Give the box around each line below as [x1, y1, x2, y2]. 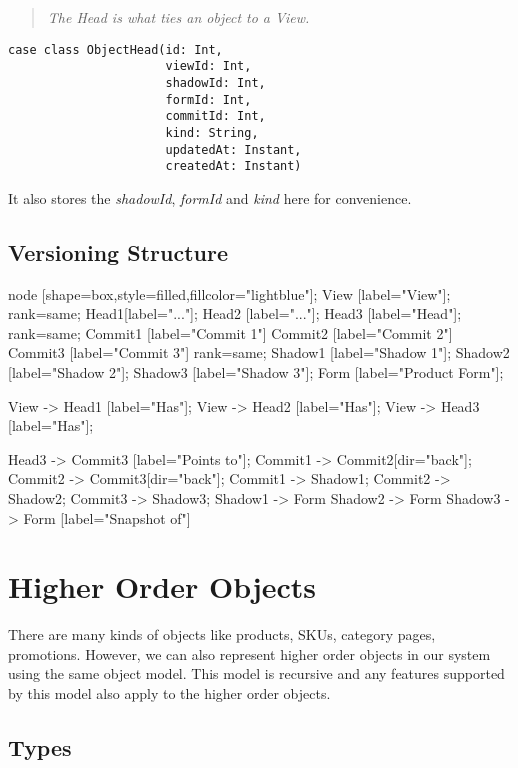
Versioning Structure [8, 236, 228, 267]
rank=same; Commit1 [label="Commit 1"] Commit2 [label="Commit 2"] [8, 322, 453, 343]
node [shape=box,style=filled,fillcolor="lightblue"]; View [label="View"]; [8, 283, 451, 304]
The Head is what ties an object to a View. [47, 7, 310, 27]
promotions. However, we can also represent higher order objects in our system [8, 643, 491, 664]
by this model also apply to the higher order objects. [8, 683, 331, 704]
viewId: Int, [165, 59, 252, 74]
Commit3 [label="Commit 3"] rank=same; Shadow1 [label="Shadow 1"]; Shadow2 [8, 342, 510, 363]
